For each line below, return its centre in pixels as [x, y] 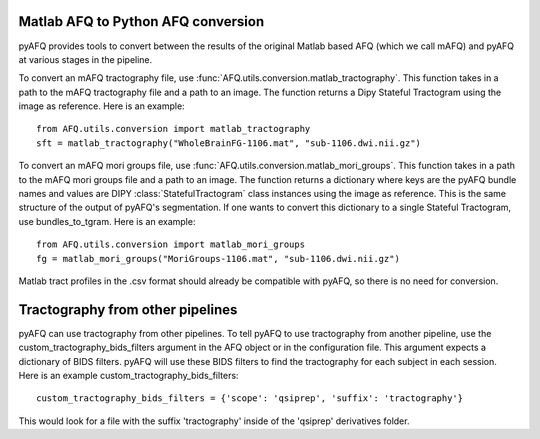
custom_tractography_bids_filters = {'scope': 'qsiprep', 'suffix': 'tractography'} [250, 398]
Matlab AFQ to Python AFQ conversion [141, 21]
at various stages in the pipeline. [85, 59]
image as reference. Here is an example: [101, 106]
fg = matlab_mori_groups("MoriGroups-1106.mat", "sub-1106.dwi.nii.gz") [218, 258]
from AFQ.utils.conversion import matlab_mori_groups [170, 244]
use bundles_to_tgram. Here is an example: [107, 221]
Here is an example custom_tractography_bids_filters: [128, 376]
